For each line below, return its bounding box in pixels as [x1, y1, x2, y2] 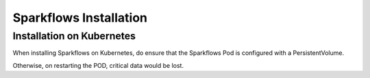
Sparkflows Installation [12, 10, 147, 25]
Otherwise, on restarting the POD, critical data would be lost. [12, 61, 184, 69]
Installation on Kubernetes [12, 30, 136, 42]
